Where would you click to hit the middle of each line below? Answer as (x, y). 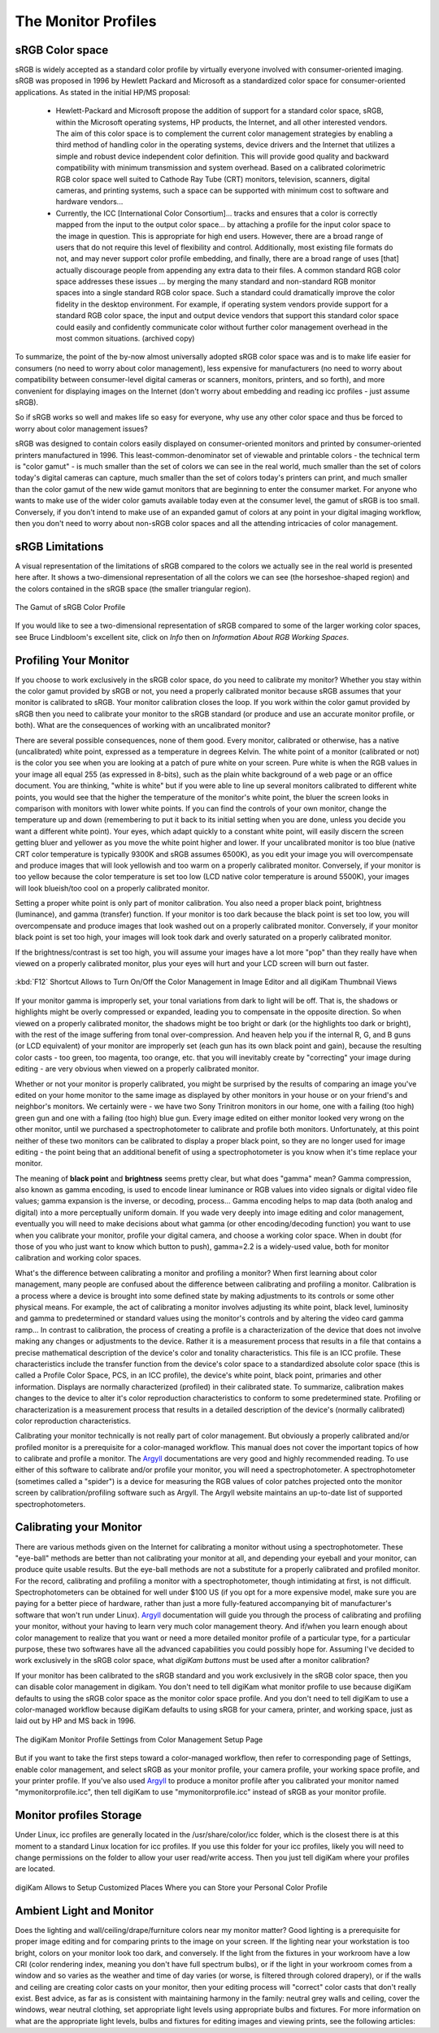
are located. (35, 1869)
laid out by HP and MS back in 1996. (76, 1721)
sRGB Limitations (59, 546)
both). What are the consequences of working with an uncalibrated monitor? (143, 725)
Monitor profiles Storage (78, 1815)
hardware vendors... (89, 202)
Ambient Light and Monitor (85, 1911)
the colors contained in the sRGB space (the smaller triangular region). (133, 589)
